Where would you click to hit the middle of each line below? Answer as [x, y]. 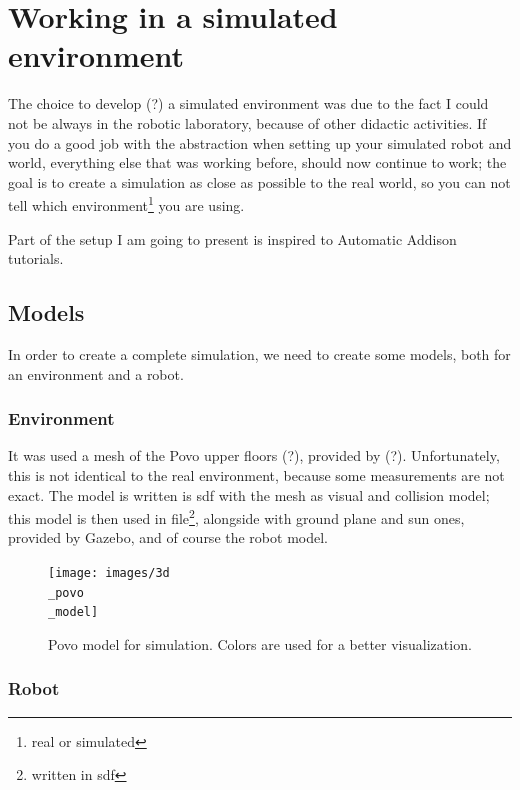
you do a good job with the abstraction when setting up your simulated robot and [260, 142]
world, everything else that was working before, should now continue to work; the [257, 162]
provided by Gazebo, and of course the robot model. [168, 537]
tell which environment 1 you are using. [126, 203]
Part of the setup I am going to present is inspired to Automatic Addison [232, 238]
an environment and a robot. [96, 373]
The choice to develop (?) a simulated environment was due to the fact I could [248, 103]
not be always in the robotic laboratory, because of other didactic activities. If [247, 122]
